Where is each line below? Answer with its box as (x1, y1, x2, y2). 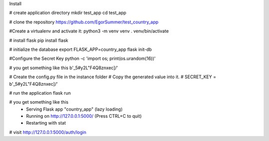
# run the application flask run (9, 90, 71, 96)
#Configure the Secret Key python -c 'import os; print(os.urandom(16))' (9, 55, 156, 62)
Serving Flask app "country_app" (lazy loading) (26, 106, 123, 112)
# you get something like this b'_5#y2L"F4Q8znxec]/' (9, 65, 118, 71)
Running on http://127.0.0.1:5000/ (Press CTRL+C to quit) (26, 113, 142, 119)
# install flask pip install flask (9, 37, 68, 43)
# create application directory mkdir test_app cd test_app (9, 10, 127, 16)
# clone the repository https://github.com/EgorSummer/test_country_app (9, 19, 159, 25)
